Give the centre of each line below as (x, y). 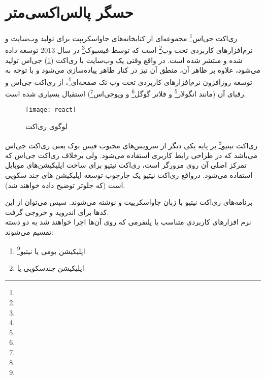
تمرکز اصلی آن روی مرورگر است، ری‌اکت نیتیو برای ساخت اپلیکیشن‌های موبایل (126, 165)
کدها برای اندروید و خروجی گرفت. (57, 212)
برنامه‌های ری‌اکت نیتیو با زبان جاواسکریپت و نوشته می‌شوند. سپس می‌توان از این (129, 202)
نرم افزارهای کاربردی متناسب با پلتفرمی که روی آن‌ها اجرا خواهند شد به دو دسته (128, 222)
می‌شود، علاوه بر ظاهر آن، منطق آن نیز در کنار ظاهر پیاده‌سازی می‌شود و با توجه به (133, 70)
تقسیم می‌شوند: (29, 231)
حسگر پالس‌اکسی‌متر (69, 12)
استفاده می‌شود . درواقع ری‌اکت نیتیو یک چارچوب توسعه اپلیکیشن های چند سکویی (129, 175)
